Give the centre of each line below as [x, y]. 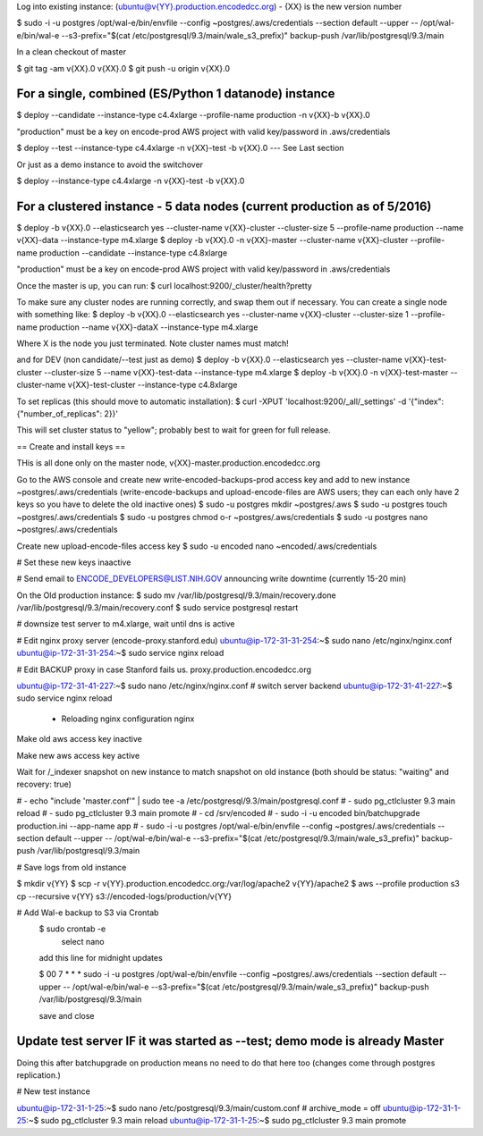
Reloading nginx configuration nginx [128, 719]
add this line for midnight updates [101, 958]
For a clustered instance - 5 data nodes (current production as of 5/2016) [224, 206]
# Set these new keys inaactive [74, 562]
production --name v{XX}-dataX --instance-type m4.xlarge [148, 327]
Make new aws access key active [78, 755]
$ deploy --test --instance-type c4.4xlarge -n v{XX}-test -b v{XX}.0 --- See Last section [180, 148]
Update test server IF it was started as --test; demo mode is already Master [230, 1041]
